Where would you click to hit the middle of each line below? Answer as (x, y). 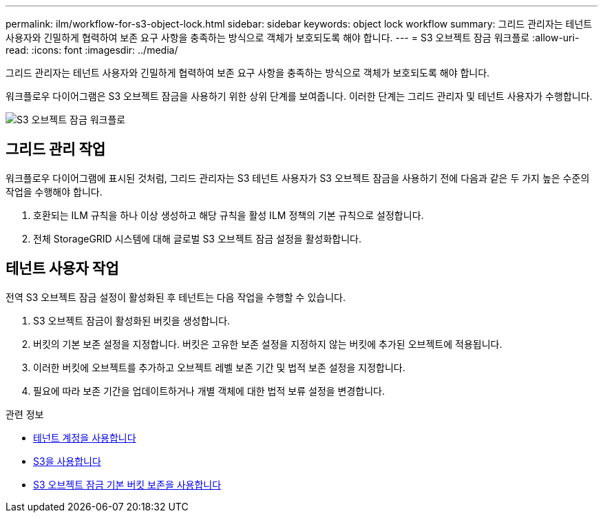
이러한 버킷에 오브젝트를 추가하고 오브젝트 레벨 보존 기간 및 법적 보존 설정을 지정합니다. (219, 367)
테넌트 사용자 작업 (62, 269)
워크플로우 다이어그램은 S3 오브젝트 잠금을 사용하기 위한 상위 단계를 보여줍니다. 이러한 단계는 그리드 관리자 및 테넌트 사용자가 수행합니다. (299, 96)
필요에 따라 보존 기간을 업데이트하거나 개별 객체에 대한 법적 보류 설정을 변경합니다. (209, 391)
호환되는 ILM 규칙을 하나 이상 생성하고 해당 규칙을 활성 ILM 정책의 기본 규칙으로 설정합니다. (229, 215)
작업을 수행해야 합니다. (54, 191)
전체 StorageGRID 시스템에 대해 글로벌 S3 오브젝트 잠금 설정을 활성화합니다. (197, 238)
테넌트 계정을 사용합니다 (85, 437)
